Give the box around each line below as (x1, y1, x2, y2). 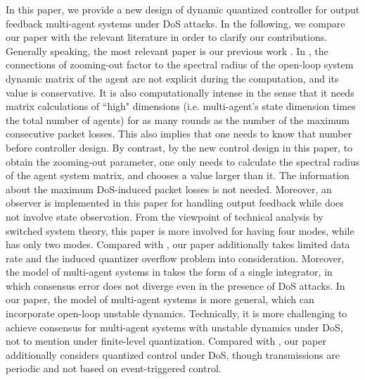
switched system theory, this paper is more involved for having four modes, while (6, 223, 354, 238)
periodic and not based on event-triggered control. (6, 361, 222, 376)
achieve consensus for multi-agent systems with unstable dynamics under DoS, (6, 319, 343, 334)
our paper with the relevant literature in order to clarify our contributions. (6, 30, 328, 44)
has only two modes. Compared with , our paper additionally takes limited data (6, 237, 350, 252)
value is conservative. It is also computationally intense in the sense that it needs (6, 85, 354, 99)
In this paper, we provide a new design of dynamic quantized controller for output (6, 2, 360, 16)
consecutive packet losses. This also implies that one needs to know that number (6, 126, 352, 141)
